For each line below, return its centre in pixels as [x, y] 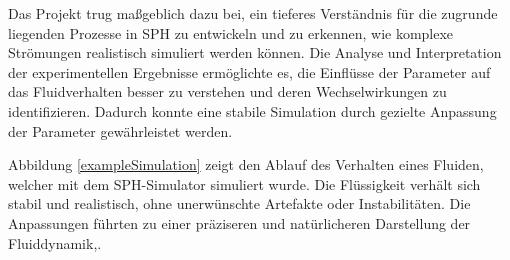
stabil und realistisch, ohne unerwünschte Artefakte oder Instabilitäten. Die [239, 203]
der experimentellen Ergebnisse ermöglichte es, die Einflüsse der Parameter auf [249, 71]
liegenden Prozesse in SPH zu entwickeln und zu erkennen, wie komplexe [231, 32]
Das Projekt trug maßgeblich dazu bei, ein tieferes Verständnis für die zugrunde [253, 13]
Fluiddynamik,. [55, 242]
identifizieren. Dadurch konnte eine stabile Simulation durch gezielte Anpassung [252, 110]
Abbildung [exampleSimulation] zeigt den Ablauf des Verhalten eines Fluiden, [246, 164]
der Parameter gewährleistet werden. [120, 130]
